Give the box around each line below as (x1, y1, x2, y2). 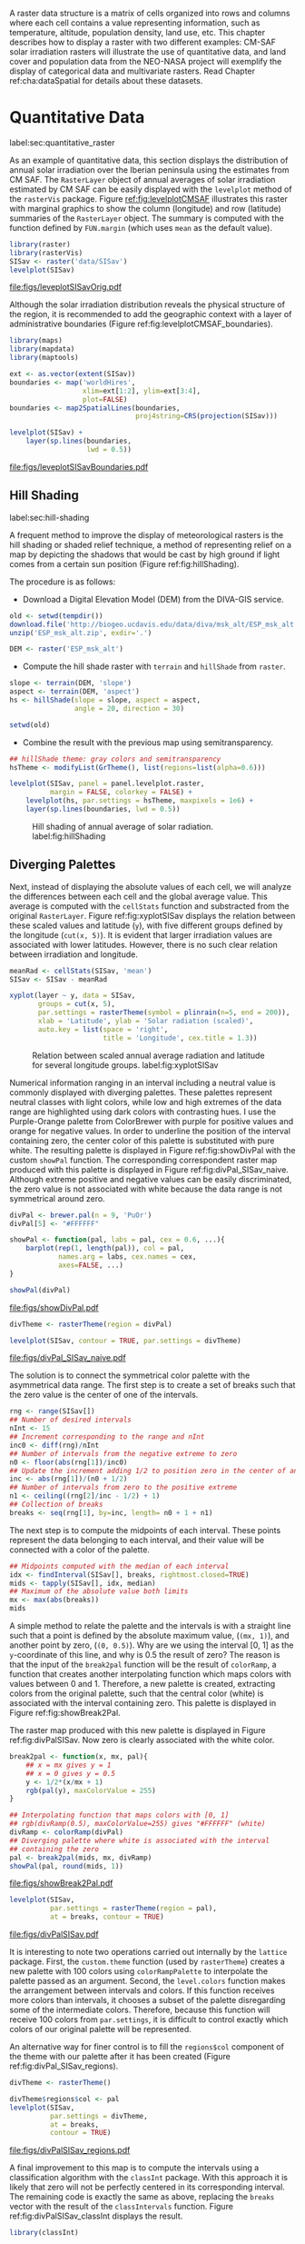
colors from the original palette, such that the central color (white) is (9, 1688, 264, 1699)
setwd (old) (9, 720, 51, 730)
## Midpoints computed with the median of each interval (9, 1561, 230, 1571)
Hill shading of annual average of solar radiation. (32, 821, 213, 832)
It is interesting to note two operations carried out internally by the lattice (9, 1947, 288, 1958)
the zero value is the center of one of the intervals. (9, 1390, 199, 1401)
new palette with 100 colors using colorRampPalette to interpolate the (9, 1966, 269, 1977)
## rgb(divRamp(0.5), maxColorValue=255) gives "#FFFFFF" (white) (9, 1820, 266, 1829)
